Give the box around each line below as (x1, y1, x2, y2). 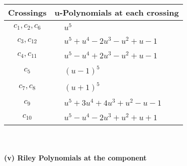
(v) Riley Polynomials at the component (4, 152, 147, 163)
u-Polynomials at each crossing (54, 7, 179, 18)
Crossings (8, 7, 47, 18)
